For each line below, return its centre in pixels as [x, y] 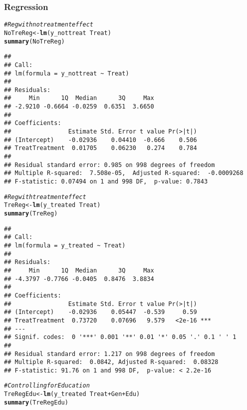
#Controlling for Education [47, 386]
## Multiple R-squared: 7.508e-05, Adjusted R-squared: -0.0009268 [124, 173]
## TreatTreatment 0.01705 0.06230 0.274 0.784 [101, 148]
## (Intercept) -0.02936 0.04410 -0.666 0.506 [101, 140]
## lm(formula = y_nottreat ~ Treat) [67, 73]
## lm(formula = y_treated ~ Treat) [65, 245]
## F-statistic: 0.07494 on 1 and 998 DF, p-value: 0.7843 [106, 182]
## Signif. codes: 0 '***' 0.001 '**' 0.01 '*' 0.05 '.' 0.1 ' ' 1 [120, 337]
